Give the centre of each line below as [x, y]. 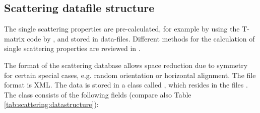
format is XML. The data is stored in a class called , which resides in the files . [126, 85]
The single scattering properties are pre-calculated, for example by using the [122, 29]
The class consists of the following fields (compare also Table [98, 94]
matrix [14, 38]
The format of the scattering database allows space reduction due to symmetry [126, 65]
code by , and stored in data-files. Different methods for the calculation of [141, 38]
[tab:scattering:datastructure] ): [51, 104]
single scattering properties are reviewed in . [72, 48]
